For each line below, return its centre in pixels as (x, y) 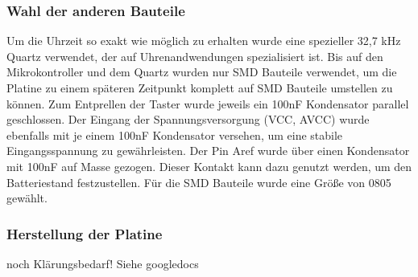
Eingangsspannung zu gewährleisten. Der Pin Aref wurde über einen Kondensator (208, 151)
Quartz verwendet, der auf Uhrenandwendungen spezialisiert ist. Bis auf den (195, 56)
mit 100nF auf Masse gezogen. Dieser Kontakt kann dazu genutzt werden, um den (209, 166)
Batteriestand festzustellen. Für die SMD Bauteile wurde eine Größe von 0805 (199, 182)
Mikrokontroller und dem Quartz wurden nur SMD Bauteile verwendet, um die (202, 72)
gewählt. (27, 198)
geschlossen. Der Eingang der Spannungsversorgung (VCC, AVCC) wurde (188, 119)
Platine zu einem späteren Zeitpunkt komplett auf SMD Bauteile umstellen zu (200, 88)
